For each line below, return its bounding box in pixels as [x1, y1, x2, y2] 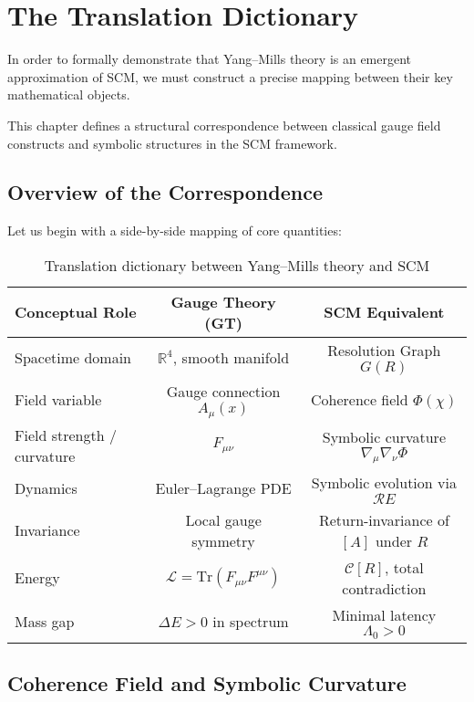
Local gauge [185, 508, 262, 530]
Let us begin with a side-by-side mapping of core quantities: [7, 221, 342, 240]
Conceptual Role [15, 301, 137, 323]
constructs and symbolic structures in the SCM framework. [7, 133, 337, 152]
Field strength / [15, 424, 117, 445]
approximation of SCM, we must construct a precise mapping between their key [7, 67, 453, 86]
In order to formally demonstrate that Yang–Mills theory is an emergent [7, 49, 412, 68]
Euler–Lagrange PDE [155, 477, 292, 498]
